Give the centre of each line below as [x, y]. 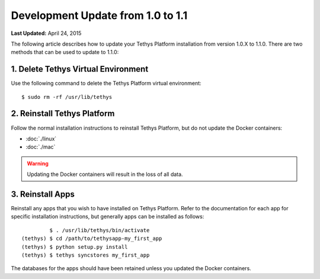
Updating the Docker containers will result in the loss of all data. [105, 174]
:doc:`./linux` [41, 139]
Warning [38, 163]
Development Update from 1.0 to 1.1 [99, 15]
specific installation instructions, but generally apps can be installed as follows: [108, 217]
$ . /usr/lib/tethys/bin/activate [100, 230]
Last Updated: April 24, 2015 [46, 33]
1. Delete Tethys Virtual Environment [80, 69]
